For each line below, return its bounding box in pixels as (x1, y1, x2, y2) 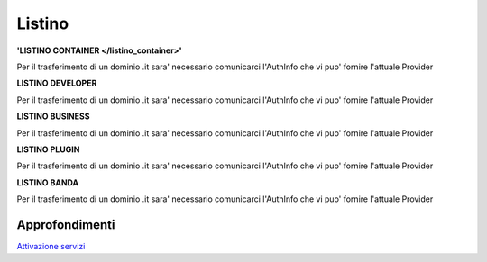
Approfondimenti (16, 217, 115, 232)
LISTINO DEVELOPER (16, 77, 97, 89)
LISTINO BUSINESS (16, 111, 90, 122)
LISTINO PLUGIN (16, 144, 80, 155)
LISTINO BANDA (16, 176, 79, 188)
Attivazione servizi (16, 240, 86, 251)
